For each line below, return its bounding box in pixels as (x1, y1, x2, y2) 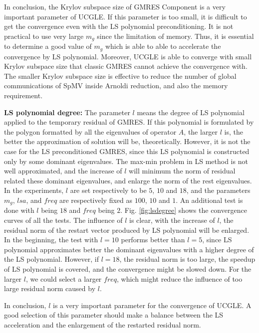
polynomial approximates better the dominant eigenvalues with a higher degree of (4, 244, 254, 254)
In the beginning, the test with (4, 234, 98, 245)
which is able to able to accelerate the (105, 41, 221, 51)
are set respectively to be (70, 185, 147, 195)
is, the (224, 126, 244, 137)
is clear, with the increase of (129, 215, 215, 225)
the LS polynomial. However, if (4, 254, 99, 264)
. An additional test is (176, 195, 243, 205)
